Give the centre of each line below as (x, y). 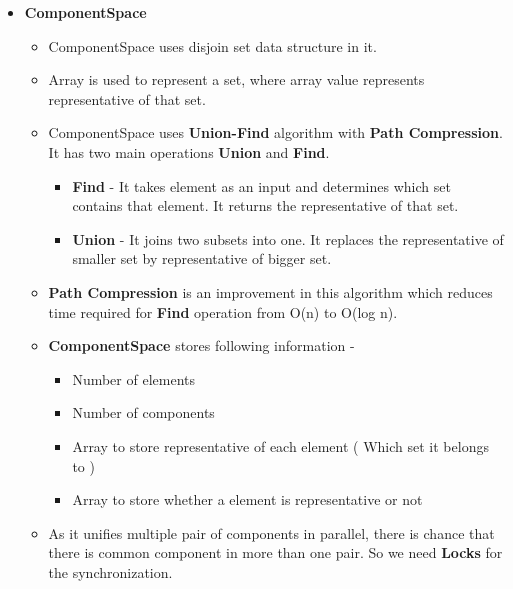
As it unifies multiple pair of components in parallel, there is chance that (271, 532)
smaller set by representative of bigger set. (202, 258)
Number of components (143, 412)
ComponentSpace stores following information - (201, 345)
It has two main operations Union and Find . (189, 151)
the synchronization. (110, 571)
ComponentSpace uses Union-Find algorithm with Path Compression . (275, 132)
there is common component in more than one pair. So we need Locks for (275, 552)
